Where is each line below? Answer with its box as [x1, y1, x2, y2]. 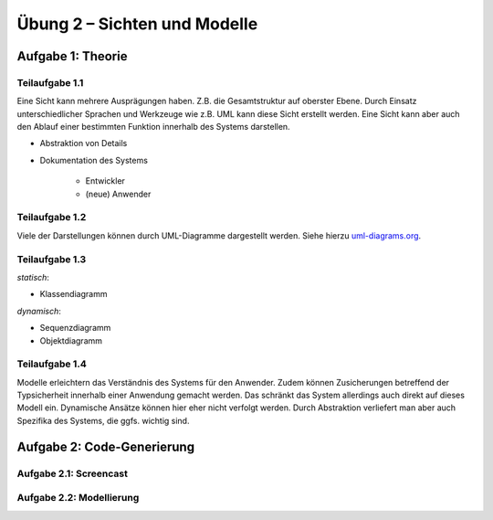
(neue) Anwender [85, 188, 152, 199]
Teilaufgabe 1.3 [16, 252, 87, 265]
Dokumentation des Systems [39, 154, 148, 165]
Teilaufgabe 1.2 [16, 211, 87, 224]
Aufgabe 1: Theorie [16, 48, 128, 64]
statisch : [16, 271, 50, 282]
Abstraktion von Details [39, 138, 128, 149]
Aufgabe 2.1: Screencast [16, 467, 128, 480]
